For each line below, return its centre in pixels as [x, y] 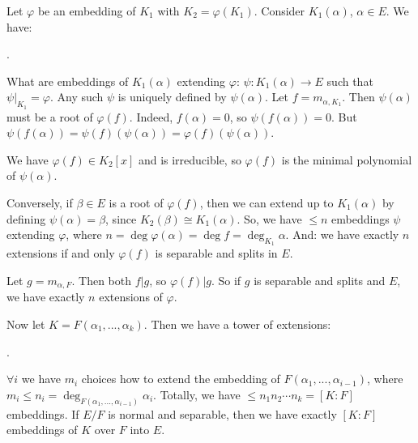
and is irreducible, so [190, 159]
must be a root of [50, 116]
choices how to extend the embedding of [181, 379]
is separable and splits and [320, 280]
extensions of [131, 297]
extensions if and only [61, 253]
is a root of [136, 202]
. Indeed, [151, 116]
